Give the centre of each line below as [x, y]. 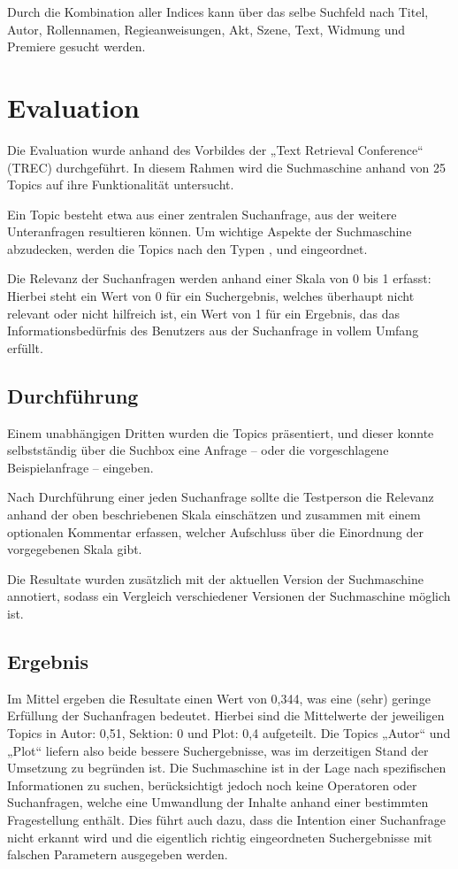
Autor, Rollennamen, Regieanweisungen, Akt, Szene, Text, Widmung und [206, 29]
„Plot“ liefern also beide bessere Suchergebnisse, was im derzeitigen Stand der [218, 750]
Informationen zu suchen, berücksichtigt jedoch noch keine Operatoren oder [212, 784]
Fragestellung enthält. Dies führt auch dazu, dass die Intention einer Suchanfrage [226, 819]
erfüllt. [25, 347]
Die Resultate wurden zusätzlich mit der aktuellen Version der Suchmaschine [216, 578]
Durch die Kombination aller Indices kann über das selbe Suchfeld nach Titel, [218, 12]
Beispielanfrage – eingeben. [80, 467]
